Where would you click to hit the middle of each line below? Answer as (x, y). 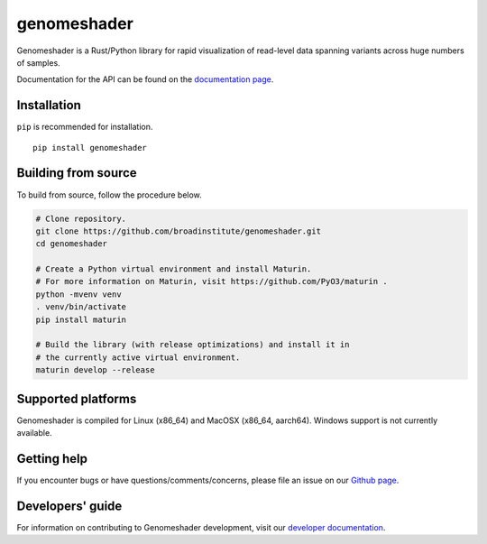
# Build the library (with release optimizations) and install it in (193, 345)
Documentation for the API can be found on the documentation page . (145, 79)
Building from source (77, 173)
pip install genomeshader (90, 148)
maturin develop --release (95, 370)
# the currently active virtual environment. (138, 357)
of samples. (38, 62)
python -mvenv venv (78, 294)
